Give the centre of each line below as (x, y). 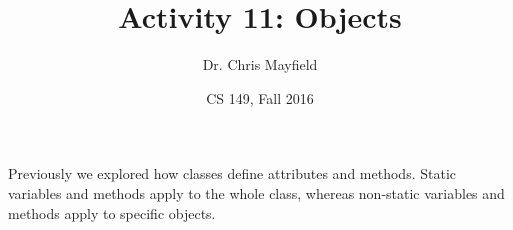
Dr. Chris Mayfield (260, 64)
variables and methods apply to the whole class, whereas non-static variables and (256, 192)
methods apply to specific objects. (112, 212)
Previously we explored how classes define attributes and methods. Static (232, 173)
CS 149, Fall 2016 (260, 97)
